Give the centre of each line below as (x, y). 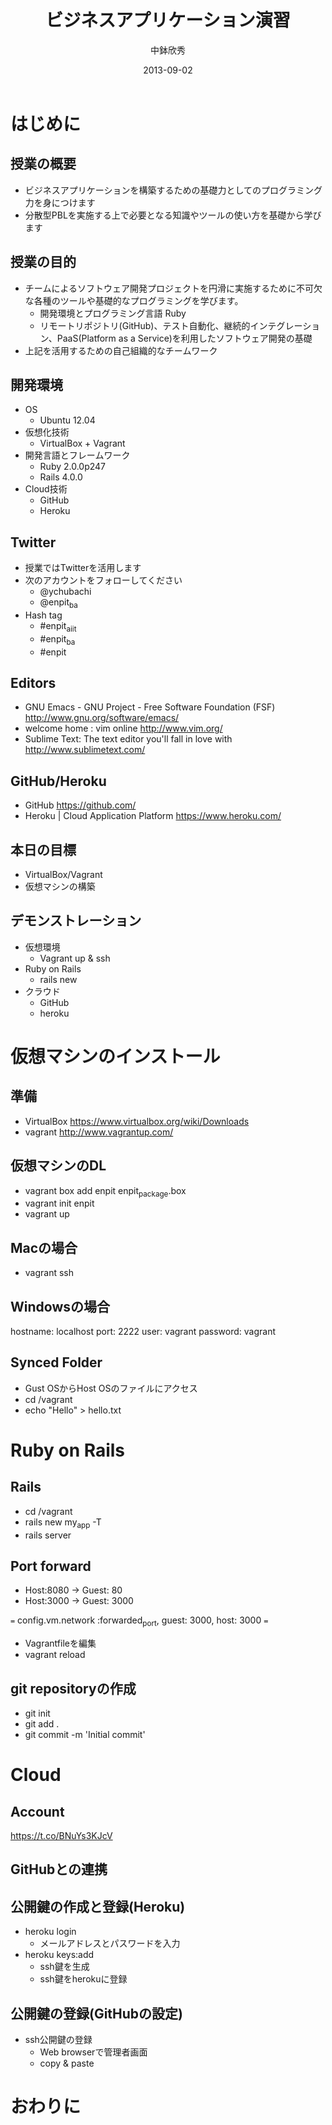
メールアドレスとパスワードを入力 (110, 1943)
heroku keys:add (59, 1955)
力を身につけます (60, 202)
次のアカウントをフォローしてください (103, 580)
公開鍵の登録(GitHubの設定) (97, 2013)
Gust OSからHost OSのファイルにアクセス (111, 1388)
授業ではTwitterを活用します (83, 568)
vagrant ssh (49, 1273)
